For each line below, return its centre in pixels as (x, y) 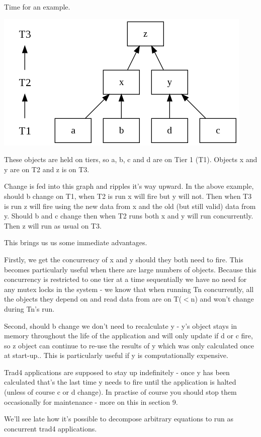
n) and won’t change (222, 299)
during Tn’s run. (29, 308)
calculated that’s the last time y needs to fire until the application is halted (120, 382)
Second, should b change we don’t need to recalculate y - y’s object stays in (121, 325)
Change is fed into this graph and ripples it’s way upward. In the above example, (129, 186)
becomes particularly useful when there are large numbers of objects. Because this (130, 269)
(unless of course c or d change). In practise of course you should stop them (120, 392)
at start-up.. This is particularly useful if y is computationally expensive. (116, 355)
